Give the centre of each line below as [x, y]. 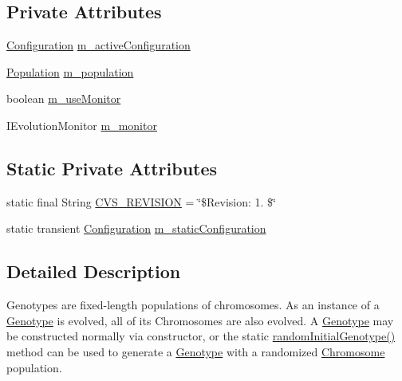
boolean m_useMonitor [64, 98]
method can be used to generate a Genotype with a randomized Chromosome [196, 351]
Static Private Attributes [112, 168]
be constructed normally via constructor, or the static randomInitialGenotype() [201, 336]
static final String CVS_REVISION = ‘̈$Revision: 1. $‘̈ [141, 201]
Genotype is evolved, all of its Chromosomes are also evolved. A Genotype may [200, 320]
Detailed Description [94, 271]
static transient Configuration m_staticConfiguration [136, 228]
